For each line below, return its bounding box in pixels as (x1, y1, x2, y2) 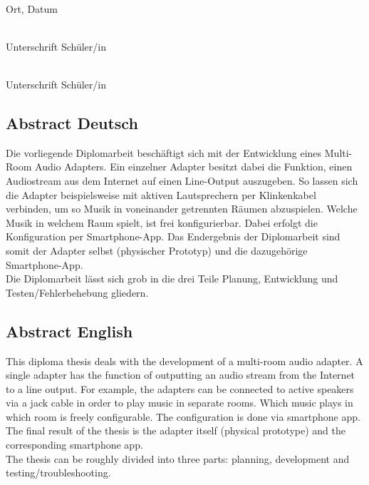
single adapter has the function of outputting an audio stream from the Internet (6, 367, 355, 382)
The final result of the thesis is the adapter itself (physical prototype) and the (6, 423, 345, 438)
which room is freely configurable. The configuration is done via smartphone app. (6, 409, 360, 424)
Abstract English (6, 320, 133, 342)
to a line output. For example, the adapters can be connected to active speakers (6, 381, 354, 396)
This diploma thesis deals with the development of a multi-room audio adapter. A (6, 353, 363, 368)
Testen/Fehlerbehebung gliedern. (6, 285, 149, 300)
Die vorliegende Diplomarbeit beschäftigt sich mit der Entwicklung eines (6, 145, 322, 160)
